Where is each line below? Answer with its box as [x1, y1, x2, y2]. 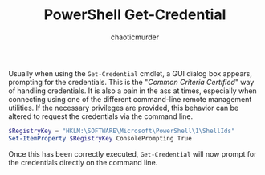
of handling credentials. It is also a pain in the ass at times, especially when [8, 86, 257, 96]
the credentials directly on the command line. [8, 157, 158, 167]
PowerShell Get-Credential [43, 6, 226, 24]
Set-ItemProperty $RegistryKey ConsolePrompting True [8, 134, 193, 142]
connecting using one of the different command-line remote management [8, 94, 252, 104]
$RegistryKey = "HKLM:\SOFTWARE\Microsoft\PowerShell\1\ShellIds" [8, 127, 235, 135]
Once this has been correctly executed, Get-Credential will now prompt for [8, 149, 257, 158]
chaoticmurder [110, 32, 160, 42]
